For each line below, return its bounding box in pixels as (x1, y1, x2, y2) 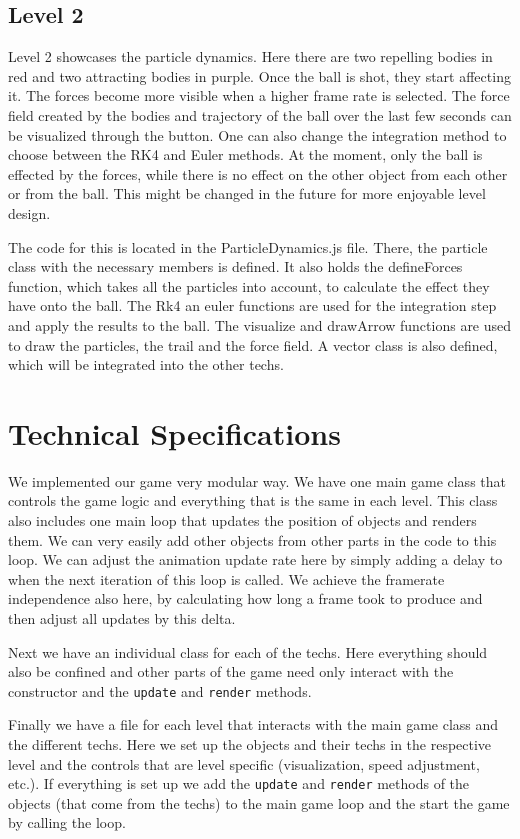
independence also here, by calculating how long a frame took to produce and (8, 588, 483, 609)
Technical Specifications (8, 412, 341, 453)
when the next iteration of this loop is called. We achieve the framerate (8, 568, 445, 589)
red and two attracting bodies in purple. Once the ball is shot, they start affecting (8, 65, 511, 86)
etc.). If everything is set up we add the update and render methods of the (8, 773, 470, 794)
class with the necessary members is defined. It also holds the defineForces (8, 256, 463, 277)
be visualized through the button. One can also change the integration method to (8, 124, 507, 145)
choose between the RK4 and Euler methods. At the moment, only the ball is (8, 144, 483, 165)
